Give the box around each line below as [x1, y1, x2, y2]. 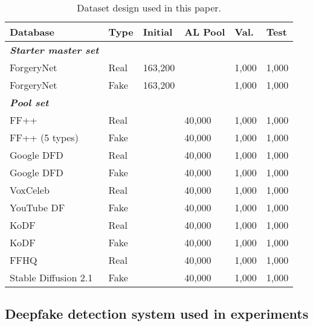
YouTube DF [10, 200, 65, 214]
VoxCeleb [10, 183, 50, 197]
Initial [143, 25, 173, 39]
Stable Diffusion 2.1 [10, 270, 93, 284]
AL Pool [184, 25, 225, 39]
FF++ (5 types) [10, 130, 79, 144]
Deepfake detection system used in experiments [5, 304, 309, 323]
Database [10, 25, 55, 39]
